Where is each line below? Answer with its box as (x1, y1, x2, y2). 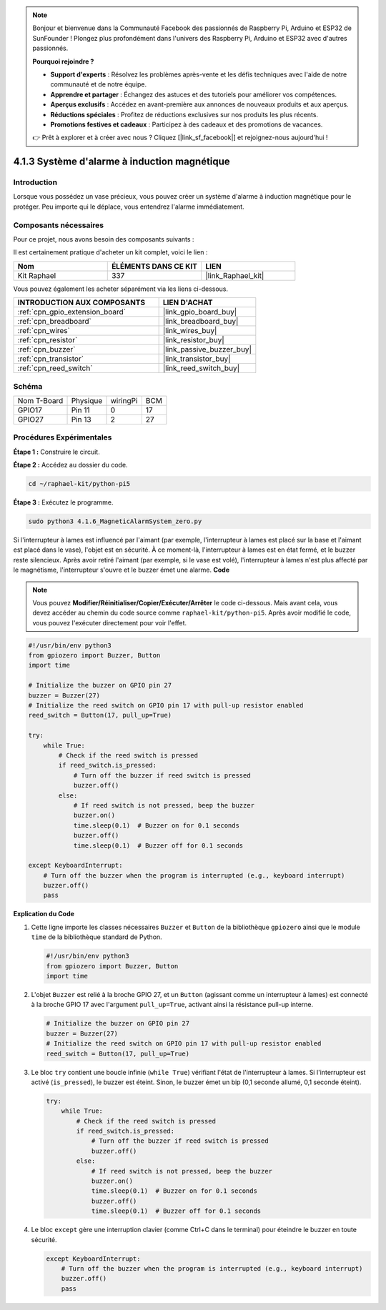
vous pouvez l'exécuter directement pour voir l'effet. (32, 618, 187, 627)
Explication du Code (13, 910, 75, 918)
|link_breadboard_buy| (162, 317, 239, 327)
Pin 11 (71, 405, 90, 415)
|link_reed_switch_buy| (162, 363, 239, 373)
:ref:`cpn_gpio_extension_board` (17, 307, 127, 317)
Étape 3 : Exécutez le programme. (13, 498, 114, 507)
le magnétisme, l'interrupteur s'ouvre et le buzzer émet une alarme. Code (13, 565, 230, 575)
